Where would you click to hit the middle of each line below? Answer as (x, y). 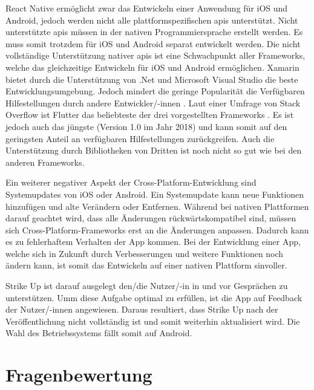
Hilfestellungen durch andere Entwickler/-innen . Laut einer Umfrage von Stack (153, 102)
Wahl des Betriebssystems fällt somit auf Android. (99, 333)
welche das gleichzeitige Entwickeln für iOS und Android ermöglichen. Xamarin (152, 67)
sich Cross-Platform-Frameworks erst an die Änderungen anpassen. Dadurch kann (157, 229)
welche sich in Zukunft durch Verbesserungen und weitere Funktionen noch (145, 253)
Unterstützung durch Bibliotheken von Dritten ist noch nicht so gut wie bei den (154, 150)
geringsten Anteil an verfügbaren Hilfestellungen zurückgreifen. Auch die (140, 138)
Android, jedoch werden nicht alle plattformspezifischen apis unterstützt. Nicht (152, 20)
